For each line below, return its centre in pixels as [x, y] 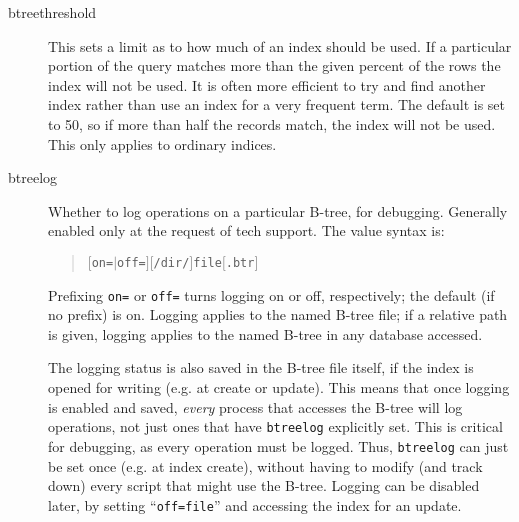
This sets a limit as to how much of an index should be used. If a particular [280, 45]
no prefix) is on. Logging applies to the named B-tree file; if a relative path [278, 314]
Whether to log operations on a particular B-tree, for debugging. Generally [278, 210]
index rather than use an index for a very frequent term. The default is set [277, 104]
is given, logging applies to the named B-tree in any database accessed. [265, 333]
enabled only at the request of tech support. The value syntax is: [246, 230]
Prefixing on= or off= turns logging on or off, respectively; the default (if [271, 294]
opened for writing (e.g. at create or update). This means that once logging [279, 387]
